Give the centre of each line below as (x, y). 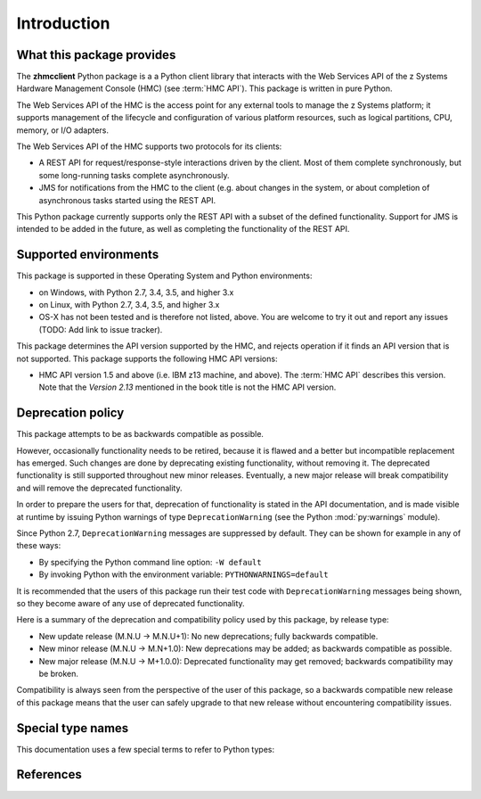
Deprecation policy (70, 413)
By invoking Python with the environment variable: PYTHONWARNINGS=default (183, 574)
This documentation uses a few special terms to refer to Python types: (146, 749)
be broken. (59, 673)
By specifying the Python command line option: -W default (150, 562)
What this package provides (96, 55)
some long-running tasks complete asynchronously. (134, 175)
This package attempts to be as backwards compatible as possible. (140, 434)
